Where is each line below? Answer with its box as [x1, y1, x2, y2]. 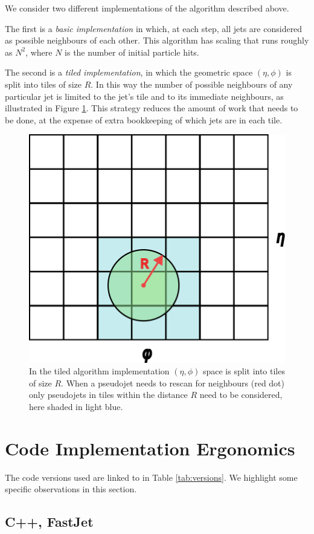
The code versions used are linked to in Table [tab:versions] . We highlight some [5, 471, 298, 483]
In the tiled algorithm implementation [29, 365, 170, 377]
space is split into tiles [202, 365, 285, 377]
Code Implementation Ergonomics [5, 435, 295, 460]
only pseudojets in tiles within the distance [29, 388, 188, 401]
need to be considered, [199, 388, 283, 401]
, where [25, 45, 53, 58]
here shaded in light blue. [29, 400, 123, 413]
